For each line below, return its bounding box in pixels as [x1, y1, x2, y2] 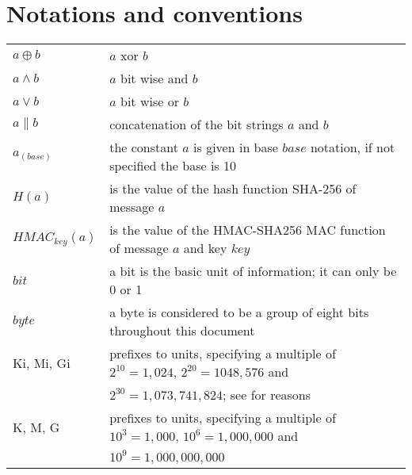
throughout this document [109, 321, 255, 340]
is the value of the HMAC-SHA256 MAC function [109, 220, 386, 239]
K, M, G [13, 417, 60, 436]
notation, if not [310, 138, 395, 157]
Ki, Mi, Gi [13, 353, 71, 372]
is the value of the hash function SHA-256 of [109, 179, 357, 198]
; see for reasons [223, 385, 311, 404]
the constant [109, 138, 178, 157]
